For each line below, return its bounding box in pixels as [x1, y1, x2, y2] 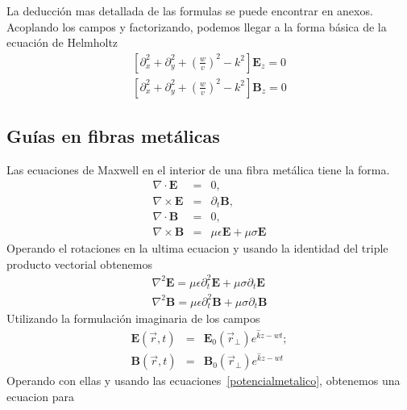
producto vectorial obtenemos [6, 255, 152, 272]
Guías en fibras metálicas [6, 123, 220, 149]
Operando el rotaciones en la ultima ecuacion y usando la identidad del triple [6, 240, 388, 257]
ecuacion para [6, 387, 75, 404]
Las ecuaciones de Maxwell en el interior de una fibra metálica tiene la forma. [6, 161, 390, 178]
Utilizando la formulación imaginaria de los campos [6, 310, 260, 327]
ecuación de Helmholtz [6, 34, 118, 51]
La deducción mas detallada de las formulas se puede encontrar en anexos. [6, 2, 373, 19]
